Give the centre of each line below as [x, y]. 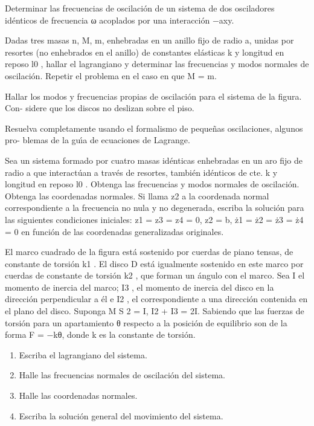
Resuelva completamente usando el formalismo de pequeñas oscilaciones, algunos [154, 128]
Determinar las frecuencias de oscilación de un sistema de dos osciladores [140, 8]
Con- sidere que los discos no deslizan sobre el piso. [100, 108]
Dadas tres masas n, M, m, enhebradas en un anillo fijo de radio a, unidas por [149, 40]
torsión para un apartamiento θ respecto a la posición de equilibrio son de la [146, 322]
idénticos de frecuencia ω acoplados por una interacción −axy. [120, 20]
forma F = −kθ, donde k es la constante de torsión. [100, 334]
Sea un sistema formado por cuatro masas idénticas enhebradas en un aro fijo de [154, 160]
